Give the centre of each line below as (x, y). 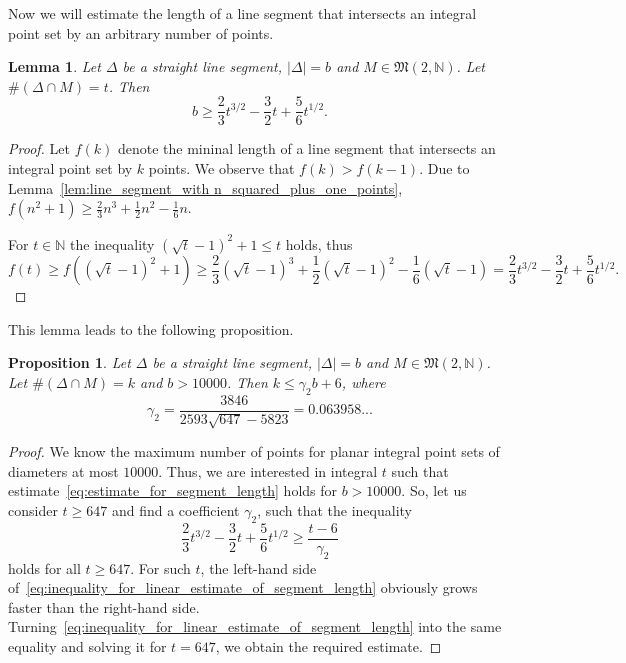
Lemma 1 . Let (54, 66)
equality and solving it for (87, 646)
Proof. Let (39, 148)
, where (363, 381)
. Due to (444, 168)
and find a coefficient (175, 510)
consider (33, 510)
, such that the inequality (334, 510)
